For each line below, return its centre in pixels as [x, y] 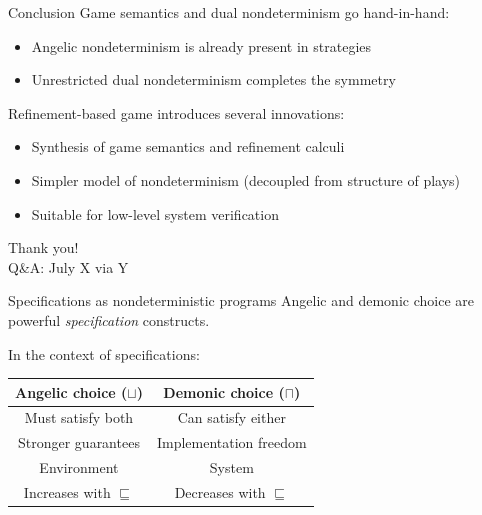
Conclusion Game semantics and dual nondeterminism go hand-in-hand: [229, 12]
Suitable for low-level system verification [155, 213]
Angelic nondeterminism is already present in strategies [201, 45]
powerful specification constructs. [109, 319]
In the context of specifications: [104, 353]
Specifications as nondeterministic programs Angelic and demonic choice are [241, 300]
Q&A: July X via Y [68, 266]
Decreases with [220, 492]
